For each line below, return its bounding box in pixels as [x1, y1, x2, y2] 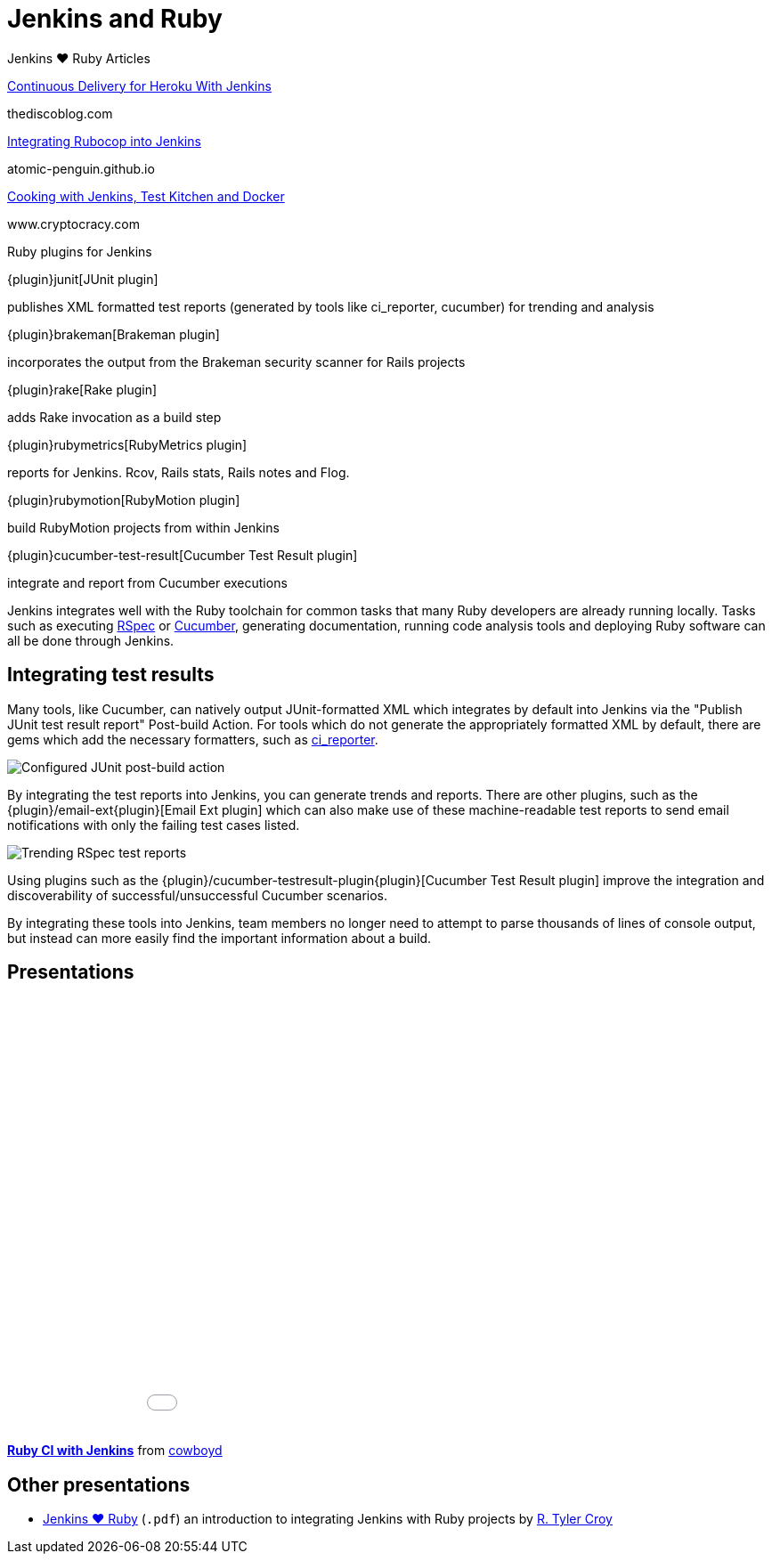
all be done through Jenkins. [7, 632, 175, 648]
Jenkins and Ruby [7, 4, 223, 34]
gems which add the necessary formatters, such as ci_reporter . [7, 731, 378, 747]
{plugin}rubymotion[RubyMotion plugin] [7, 492, 240, 508]
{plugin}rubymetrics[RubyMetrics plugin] [7, 436, 248, 452]
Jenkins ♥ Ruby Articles [7, 50, 150, 66]
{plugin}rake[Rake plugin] [7, 381, 158, 397]
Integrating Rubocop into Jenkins [7, 133, 201, 149]
